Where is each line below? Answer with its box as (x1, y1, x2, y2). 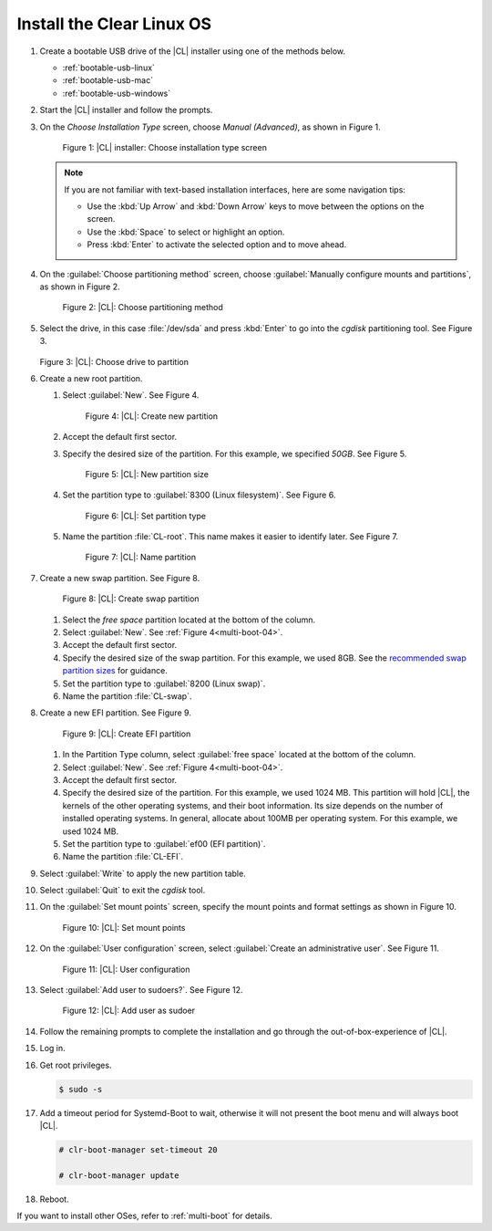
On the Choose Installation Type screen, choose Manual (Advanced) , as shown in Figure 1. (39, 121, 382, 132)
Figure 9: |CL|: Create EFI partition (62, 728, 191, 739)
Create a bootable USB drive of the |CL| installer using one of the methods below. (39, 46, 346, 57)
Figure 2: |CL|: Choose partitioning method (62, 302, 223, 313)
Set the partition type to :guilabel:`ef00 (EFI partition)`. (62, 838, 266, 849)
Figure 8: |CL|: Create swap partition (62, 593, 200, 604)
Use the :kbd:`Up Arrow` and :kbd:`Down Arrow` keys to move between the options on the (87, 201, 425, 212)
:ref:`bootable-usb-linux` (62, 62, 155, 73)
